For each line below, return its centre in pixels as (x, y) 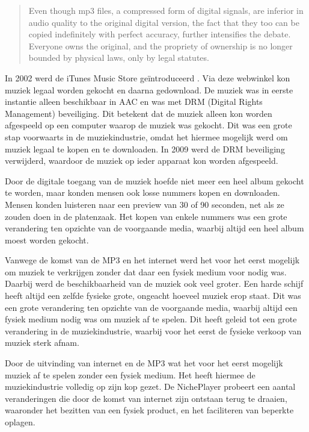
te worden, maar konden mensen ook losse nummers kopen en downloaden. (142, 193)
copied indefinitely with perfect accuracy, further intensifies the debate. (160, 34)
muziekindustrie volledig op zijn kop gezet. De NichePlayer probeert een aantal (150, 387)
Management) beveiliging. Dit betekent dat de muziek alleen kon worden (139, 113)
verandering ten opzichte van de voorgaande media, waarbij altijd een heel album (154, 228)
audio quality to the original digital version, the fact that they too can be (164, 22)
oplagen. (20, 422)
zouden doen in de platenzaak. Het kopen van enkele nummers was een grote (146, 216)
